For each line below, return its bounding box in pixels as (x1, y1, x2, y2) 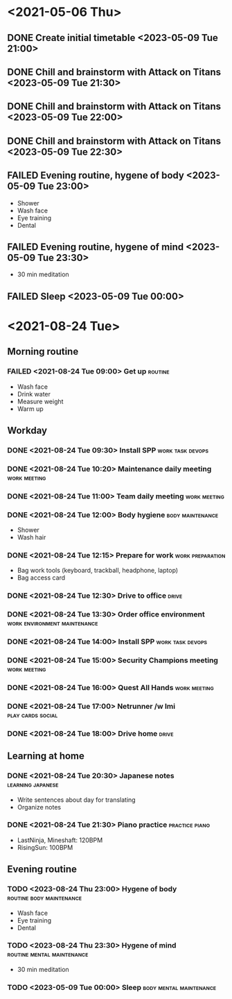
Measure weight (17, 397, 64, 405)
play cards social (7, 710, 58, 719)
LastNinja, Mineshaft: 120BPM (17, 836, 103, 844)
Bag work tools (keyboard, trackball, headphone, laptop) (17, 566, 179, 575)
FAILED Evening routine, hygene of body (7, 169, 185, 181)
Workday (7, 425, 47, 437)
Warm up (17, 404, 44, 413)
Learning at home (7, 750, 85, 762)
